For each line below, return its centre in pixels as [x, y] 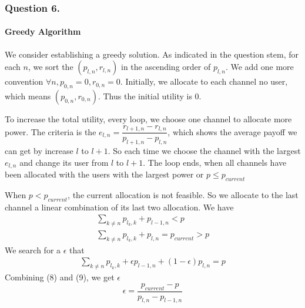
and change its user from [64, 162]
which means [28, 96]
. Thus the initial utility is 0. [150, 96]
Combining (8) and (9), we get [60, 277]
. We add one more [259, 67]
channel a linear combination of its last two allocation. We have [119, 207]
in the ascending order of [166, 67]
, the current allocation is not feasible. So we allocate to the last [183, 194]
